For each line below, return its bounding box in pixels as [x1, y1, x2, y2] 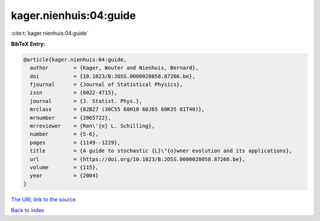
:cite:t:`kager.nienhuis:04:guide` [11, 30, 89, 37]
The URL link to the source [11, 196, 76, 203]
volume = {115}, [30, 164, 99, 171]
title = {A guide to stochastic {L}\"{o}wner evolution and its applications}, [30, 148, 293, 154]
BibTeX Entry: [11, 40, 46, 47]
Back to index [11, 207, 44, 214]
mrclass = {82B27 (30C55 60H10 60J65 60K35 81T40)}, [30, 106, 205, 113]
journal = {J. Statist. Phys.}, [30, 98, 142, 104]
